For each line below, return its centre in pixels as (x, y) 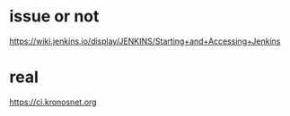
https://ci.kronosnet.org (53, 102)
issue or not (54, 17)
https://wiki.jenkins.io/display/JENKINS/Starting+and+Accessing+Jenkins (145, 41)
